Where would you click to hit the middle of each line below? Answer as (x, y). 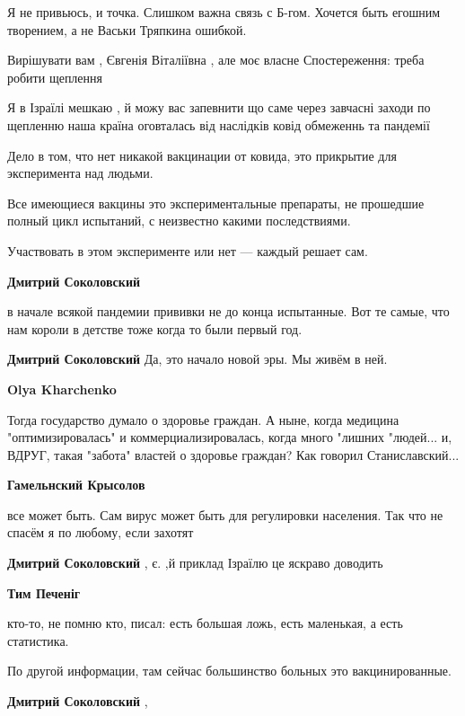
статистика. (38, 640)
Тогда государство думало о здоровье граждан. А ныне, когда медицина (203, 419)
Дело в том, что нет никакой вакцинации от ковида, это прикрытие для (202, 155)
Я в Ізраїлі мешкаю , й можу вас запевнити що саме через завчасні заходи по (219, 107)
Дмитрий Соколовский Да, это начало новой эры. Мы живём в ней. (197, 359)
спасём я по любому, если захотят (101, 532)
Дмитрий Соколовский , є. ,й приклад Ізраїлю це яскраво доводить (195, 563)
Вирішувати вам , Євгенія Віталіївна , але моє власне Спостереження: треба (216, 60)
